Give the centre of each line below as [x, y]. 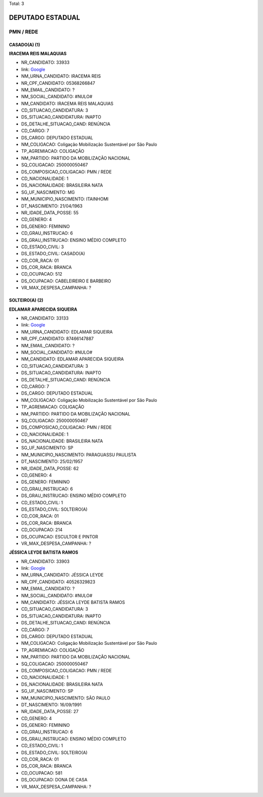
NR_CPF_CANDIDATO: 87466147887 [57, 339]
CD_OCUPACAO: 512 [42, 274]
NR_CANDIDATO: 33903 [46, 561]
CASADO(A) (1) [25, 44]
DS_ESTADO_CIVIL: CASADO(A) [53, 254]
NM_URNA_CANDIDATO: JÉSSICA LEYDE [62, 575]
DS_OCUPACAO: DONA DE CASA [54, 780]
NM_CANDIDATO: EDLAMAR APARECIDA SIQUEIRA [73, 359]
